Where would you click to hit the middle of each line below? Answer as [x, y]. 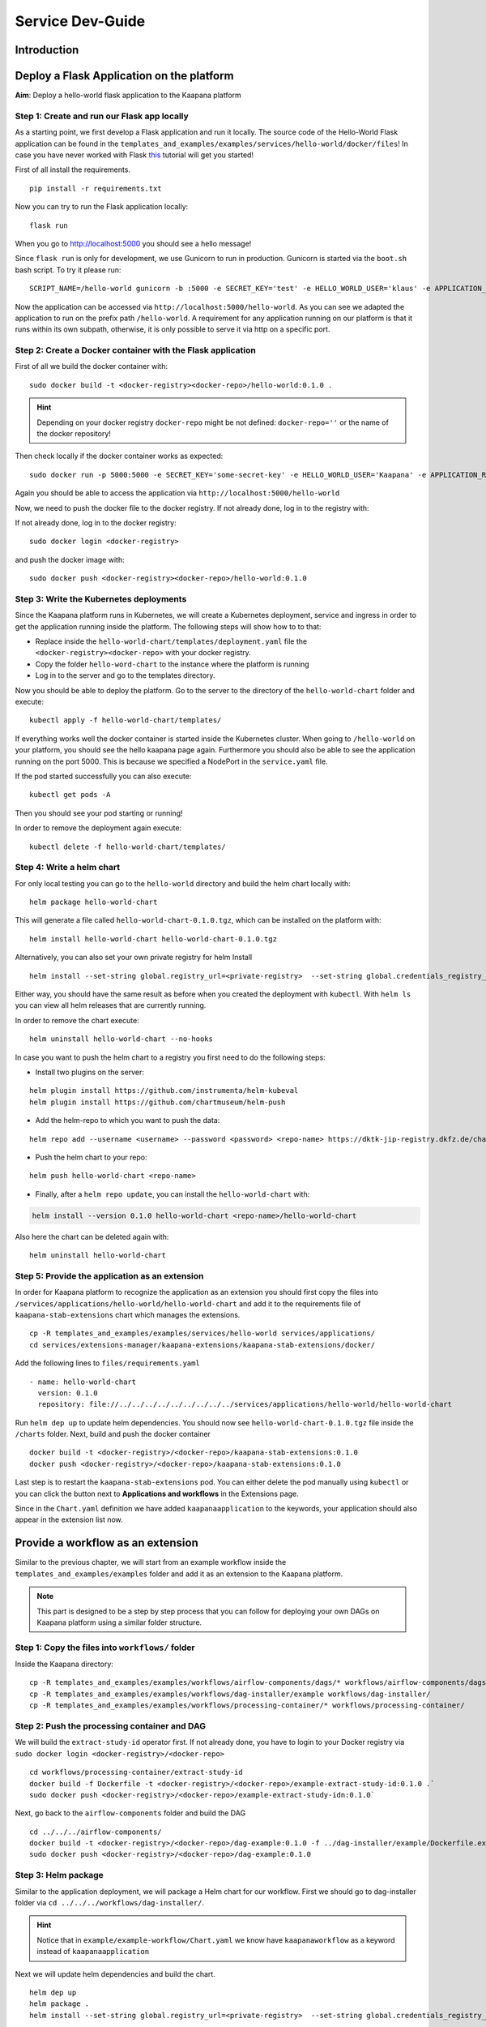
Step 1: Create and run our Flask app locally [102, 116]
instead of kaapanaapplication [93, 1952]
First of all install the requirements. [73, 169]
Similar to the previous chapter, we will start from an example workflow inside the [151, 1562]
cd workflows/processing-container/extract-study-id [136, 1772]
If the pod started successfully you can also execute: [103, 776]
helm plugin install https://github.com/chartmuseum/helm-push [158, 1102]
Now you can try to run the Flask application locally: [102, 207]
